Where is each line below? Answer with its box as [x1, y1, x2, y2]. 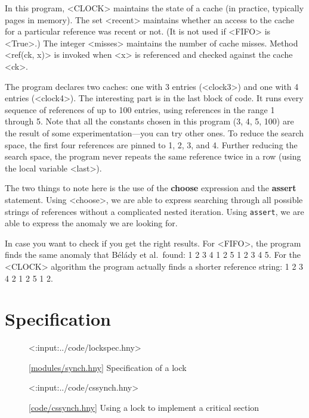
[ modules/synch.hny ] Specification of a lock [29, 361, 187, 373]
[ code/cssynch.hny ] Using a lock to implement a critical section [29, 401, 259, 414]
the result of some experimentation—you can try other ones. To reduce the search [5, 126, 304, 139]
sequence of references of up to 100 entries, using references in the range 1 [5, 103, 275, 116]
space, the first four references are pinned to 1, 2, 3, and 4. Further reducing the [5, 138, 298, 151]
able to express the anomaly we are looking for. [5, 217, 178, 229]
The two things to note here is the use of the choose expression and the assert [5, 182, 296, 194]
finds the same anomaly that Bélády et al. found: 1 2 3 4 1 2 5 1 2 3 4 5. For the [5, 248, 301, 261]
